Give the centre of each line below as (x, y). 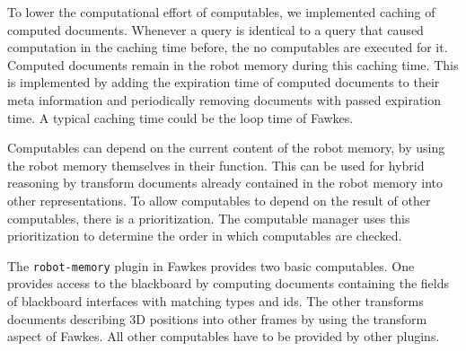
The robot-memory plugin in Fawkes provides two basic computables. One (211, 265)
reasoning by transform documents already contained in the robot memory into (225, 183)
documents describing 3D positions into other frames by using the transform (217, 318)
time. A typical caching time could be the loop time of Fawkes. (180, 117)
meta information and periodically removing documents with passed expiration (224, 99)
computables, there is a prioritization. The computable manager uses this (209, 218)
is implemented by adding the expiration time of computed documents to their (224, 82)
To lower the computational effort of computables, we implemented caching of (221, 12)
